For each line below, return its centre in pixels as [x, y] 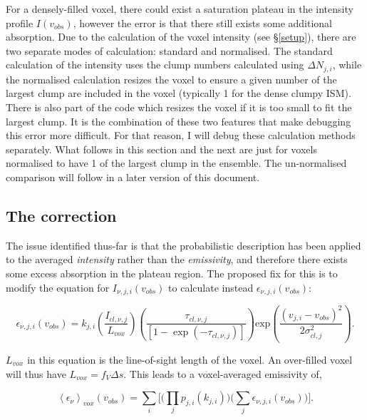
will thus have [36, 373]
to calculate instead [211, 287]
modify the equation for [58, 287]
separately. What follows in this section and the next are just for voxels [161, 149]
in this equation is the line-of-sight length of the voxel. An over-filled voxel [190, 359]
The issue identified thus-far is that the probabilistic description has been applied [183, 245]
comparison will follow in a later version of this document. [133, 176]
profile [20, 22]
